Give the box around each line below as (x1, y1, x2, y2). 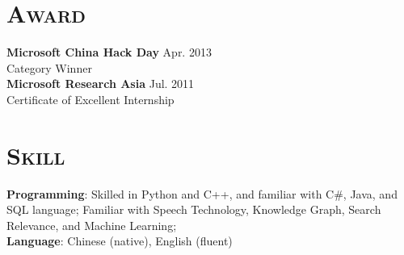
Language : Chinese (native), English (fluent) (6, 232, 233, 249)
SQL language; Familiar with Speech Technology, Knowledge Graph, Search (6, 201, 381, 218)
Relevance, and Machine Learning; (6, 216, 177, 233)
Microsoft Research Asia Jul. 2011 (6, 75, 195, 92)
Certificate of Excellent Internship (6, 90, 175, 107)
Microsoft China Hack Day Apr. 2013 (6, 44, 212, 61)
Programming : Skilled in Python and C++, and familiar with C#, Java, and (6, 185, 398, 202)
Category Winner (6, 59, 92, 76)
